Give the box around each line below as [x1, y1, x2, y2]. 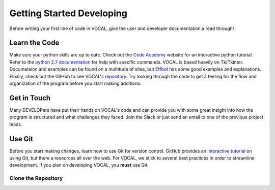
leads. [9, 121, 22, 127]
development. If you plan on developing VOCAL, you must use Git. [9, 162, 149, 168]
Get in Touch [9, 93, 51, 102]
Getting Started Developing [9, 8, 127, 19]
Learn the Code [9, 39, 60, 47]
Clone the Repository [9, 175, 63, 182]
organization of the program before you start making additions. [9, 80, 142, 86]
